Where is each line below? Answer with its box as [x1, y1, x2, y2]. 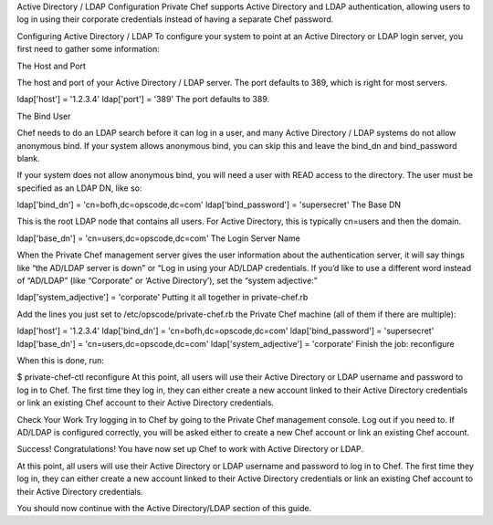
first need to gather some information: [16, 44, 160, 55]
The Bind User [16, 110, 71, 121]
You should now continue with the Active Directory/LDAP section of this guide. [16, 502, 312, 513]
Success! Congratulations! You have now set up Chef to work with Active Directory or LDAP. [16, 444, 364, 455]
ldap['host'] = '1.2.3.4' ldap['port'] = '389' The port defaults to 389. [16, 94, 269, 105]
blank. [16, 152, 40, 163]
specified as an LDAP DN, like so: [16, 183, 142, 194]
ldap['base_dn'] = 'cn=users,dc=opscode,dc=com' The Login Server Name [16, 233, 300, 244]
